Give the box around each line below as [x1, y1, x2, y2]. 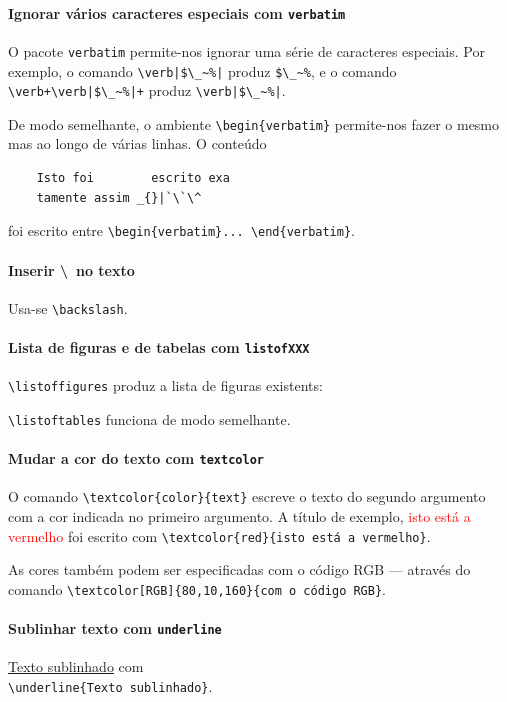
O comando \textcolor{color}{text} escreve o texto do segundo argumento [8, 486, 486, 507]
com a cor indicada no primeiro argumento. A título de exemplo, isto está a [8, 506, 471, 527]
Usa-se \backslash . [8, 297, 128, 318]
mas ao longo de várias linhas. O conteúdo [8, 133, 267, 154]
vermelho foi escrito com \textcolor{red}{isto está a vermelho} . [8, 525, 431, 546]
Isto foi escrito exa [36, 171, 230, 186]
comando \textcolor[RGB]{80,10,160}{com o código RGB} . [8, 578, 387, 599]
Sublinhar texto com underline [8, 618, 222, 639]
